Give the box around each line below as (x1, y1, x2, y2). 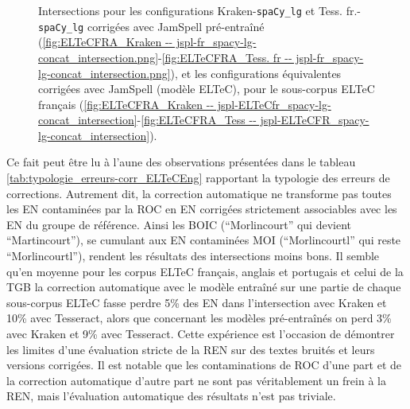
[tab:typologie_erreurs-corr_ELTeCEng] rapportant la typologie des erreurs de (6, 169, 390, 186)
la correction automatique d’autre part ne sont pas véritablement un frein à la (6, 372, 386, 388)
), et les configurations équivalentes (170, 64, 342, 81)
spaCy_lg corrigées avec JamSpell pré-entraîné (38, 18, 265, 34)
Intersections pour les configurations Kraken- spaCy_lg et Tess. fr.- (38, 2, 361, 18)
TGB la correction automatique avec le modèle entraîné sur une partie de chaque (6, 279, 401, 295)
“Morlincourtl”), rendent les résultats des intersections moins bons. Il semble (6, 247, 380, 264)
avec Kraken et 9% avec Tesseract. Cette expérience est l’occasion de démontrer (6, 325, 395, 341)
